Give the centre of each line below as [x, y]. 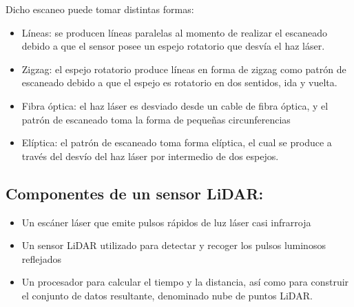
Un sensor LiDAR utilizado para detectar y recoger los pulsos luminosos [174, 245]
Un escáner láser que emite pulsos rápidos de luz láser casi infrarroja [166, 222]
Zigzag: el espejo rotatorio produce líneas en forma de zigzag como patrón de [184, 69]
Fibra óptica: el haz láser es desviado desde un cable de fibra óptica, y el [175, 105]
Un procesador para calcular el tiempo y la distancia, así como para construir [185, 282]
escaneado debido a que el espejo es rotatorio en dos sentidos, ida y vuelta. [179, 82]
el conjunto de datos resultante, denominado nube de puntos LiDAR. [167, 295]
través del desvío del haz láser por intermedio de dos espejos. [150, 156]
